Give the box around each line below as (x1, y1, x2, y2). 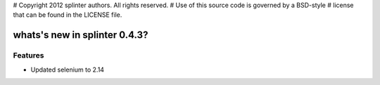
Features (13, 51, 44, 60)
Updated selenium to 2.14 (30, 65, 105, 74)
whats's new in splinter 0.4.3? (13, 29, 148, 41)
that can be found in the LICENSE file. (13, 11, 122, 19)
